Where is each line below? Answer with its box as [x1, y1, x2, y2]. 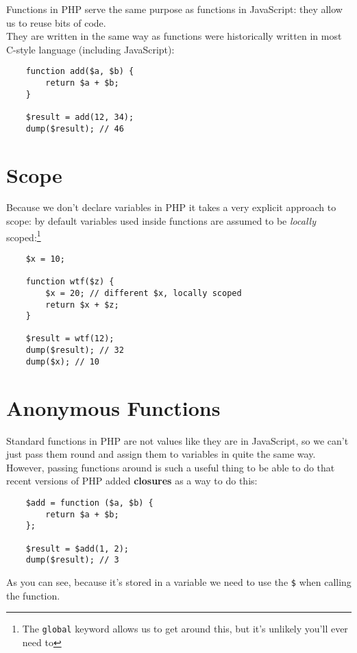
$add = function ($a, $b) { [25, 497, 153, 508]
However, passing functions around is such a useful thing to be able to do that [6, 460, 335, 474]
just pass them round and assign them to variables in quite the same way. [6, 447, 316, 461]
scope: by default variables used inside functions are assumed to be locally [6, 214, 316, 228]
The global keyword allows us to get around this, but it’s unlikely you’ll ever [22, 621, 348, 636]
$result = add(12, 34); [25, 112, 134, 122]
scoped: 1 [6, 227, 41, 244]
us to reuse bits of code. [6, 15, 106, 29]
